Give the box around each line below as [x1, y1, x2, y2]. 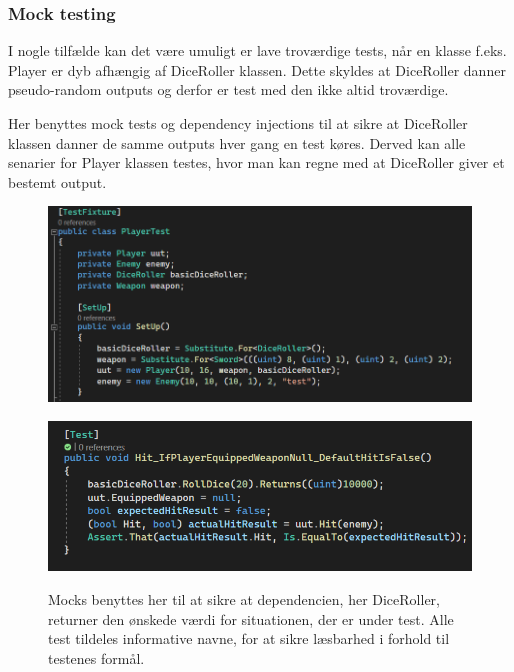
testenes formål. [48, 647, 145, 668]
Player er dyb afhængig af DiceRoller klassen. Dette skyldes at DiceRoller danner [8, 59, 506, 80]
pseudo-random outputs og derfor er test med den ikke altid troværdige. [8, 79, 449, 100]
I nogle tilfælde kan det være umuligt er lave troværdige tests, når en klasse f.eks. [8, 40, 507, 61]
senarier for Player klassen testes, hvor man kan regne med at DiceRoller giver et [8, 152, 505, 173]
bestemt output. [8, 171, 107, 192]
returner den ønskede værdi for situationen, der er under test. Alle [48, 608, 454, 629]
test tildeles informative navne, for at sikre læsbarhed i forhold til [48, 628, 450, 649]
